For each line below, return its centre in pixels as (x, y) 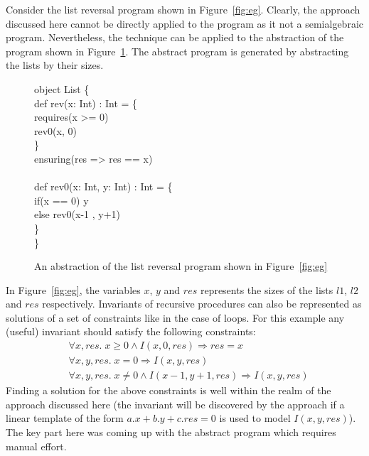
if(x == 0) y (61, 200)
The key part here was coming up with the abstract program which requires (171, 431)
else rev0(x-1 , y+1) (77, 214)
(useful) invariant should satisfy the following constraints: (131, 331)
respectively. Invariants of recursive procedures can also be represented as (202, 304)
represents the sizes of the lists (267, 289)
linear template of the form (65, 418)
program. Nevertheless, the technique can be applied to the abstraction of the (175, 37)
